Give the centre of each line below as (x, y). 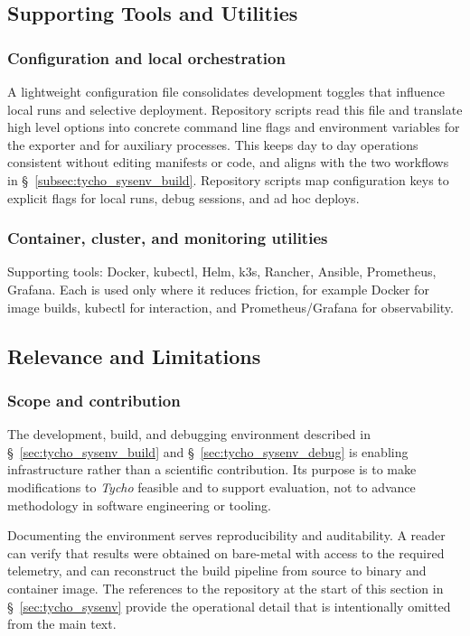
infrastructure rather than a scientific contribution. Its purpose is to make (212, 469)
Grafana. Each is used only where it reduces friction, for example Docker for (218, 289)
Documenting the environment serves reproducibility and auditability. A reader (226, 535)
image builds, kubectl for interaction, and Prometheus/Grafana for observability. (230, 307)
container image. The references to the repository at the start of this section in (226, 588)
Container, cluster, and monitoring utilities (168, 238)
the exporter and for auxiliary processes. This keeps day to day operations (213, 144)
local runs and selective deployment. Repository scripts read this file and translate (235, 109)
